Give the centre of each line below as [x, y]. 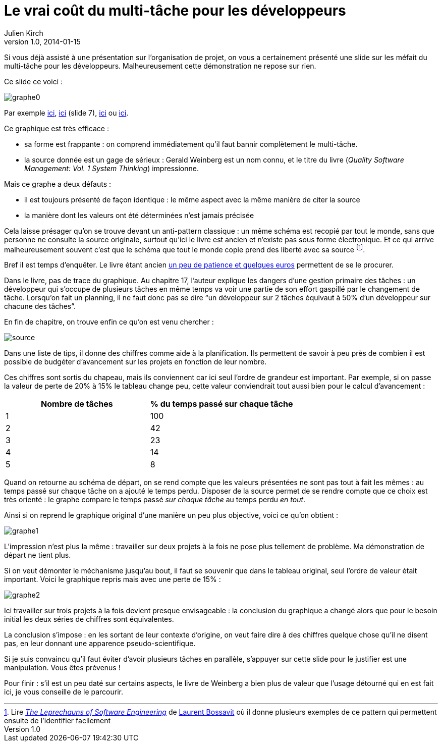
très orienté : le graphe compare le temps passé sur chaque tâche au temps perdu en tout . [155, 500]
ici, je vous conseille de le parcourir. [64, 692]
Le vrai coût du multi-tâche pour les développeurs [175, 11]
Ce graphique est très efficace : [57, 128]
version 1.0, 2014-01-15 [42, 41]
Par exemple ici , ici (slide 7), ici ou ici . [66, 113]
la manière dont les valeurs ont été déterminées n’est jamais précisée [139, 215]
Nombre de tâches [77, 404]
